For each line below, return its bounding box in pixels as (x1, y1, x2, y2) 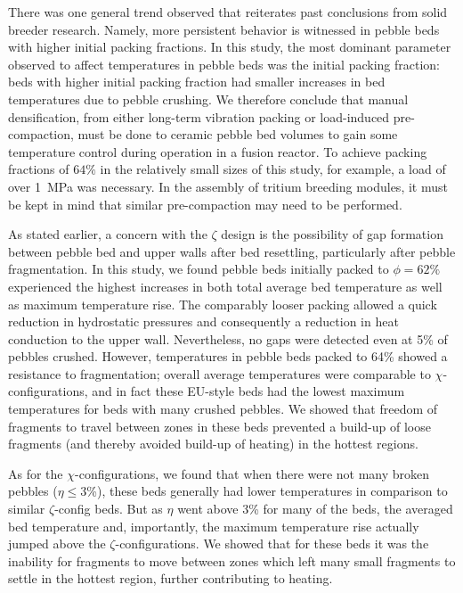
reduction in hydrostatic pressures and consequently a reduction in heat (8, 312, 399, 331)
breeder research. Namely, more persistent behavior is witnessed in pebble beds (8, 20, 440, 38)
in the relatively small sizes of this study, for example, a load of (100, 160, 446, 178)
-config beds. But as (54, 499, 163, 518)
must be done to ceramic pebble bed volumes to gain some (77, 125, 398, 144)
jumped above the (8, 534, 106, 553)
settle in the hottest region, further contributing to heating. (8, 569, 333, 588)
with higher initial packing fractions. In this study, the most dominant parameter (8, 37, 451, 56)
